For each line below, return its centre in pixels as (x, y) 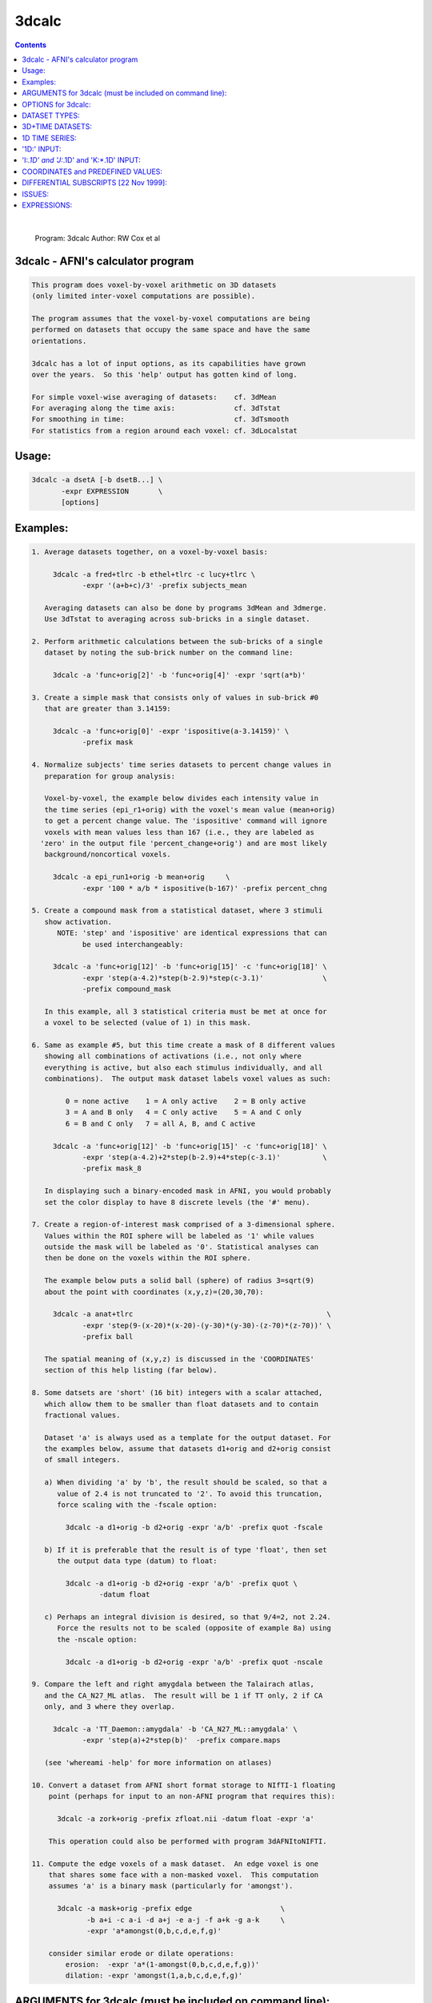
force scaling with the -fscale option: (137, 1505)
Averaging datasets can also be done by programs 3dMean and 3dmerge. (186, 608)
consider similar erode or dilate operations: (142, 1953)
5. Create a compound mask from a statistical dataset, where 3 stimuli (177, 911)
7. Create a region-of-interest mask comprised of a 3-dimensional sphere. (184, 1225)
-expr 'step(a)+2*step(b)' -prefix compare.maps (181, 1740)
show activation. (78, 922)
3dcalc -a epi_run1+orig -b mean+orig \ (141, 877)
